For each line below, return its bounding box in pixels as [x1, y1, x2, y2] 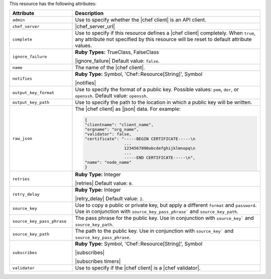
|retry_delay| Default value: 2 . [75, 195, 144, 202]
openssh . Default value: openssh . [75, 92, 148, 99]
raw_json [12, 135, 33, 141]
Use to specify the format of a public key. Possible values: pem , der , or [75, 86, 239, 93]
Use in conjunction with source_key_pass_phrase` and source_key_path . [75, 208, 238, 215]
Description [75, 10, 104, 17]
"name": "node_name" [84, 160, 132, 165]
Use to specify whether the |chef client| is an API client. [75, 17, 207, 24]
